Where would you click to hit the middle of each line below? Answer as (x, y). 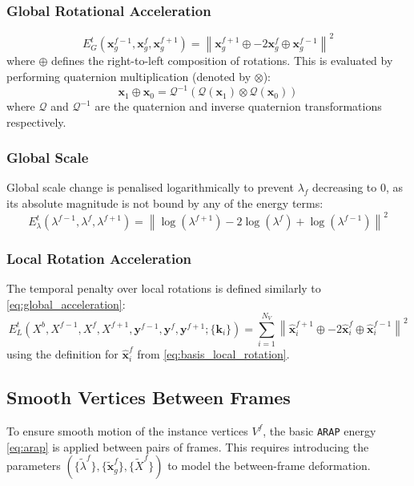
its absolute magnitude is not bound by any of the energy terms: (165, 203)
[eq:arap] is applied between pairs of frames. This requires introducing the (188, 446)
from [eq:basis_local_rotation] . (213, 354)
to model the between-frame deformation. (269, 466)
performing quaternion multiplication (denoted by (129, 76)
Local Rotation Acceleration (99, 259)
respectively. (36, 121)
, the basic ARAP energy (320, 430)
